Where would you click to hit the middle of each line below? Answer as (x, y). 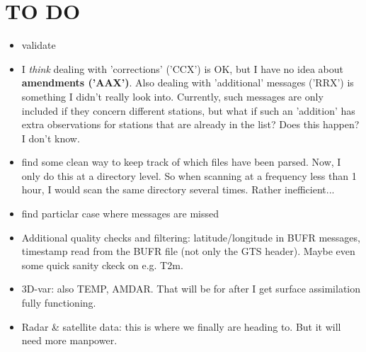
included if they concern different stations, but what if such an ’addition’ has (188, 110)
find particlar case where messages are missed (120, 214)
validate (39, 45)
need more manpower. (69, 340)
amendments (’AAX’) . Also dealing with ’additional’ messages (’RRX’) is (188, 83)
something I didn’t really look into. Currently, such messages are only (172, 96)
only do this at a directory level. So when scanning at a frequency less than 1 (189, 175)
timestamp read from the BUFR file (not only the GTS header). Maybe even (188, 251)
